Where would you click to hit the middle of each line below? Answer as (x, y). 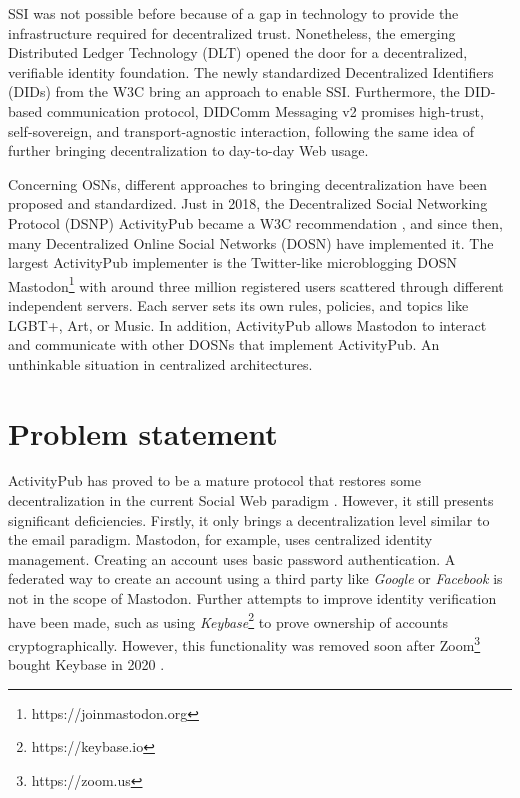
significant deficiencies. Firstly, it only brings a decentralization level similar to (249, 519)
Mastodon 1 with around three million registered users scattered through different (256, 284)
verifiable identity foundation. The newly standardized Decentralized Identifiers (251, 71)
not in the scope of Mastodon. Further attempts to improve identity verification (252, 598)
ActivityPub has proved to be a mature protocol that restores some (214, 480)
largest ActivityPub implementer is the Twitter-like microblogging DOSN (233, 262)
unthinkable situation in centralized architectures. (160, 363)
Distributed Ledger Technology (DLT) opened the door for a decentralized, (238, 52)
